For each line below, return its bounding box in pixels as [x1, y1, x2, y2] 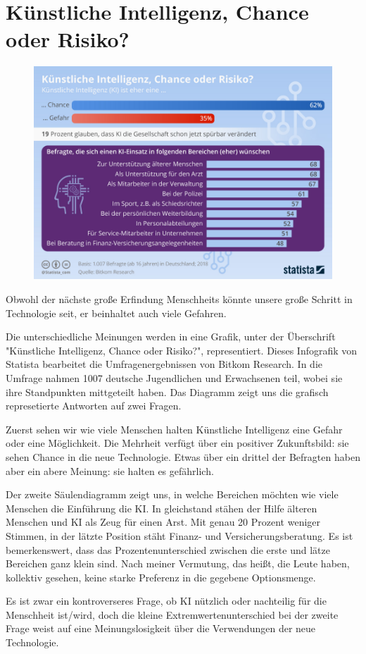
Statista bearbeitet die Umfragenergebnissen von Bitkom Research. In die [6, 357, 323, 371]
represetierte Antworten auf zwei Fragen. [6, 398, 182, 413]
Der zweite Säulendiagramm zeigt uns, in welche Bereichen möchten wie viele [6, 487, 339, 502]
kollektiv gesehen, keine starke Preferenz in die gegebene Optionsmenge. [6, 569, 316, 584]
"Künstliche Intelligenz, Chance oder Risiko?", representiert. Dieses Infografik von [6, 343, 358, 357]
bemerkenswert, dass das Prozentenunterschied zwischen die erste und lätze [6, 542, 330, 557]
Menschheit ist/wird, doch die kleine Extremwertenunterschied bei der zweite [6, 607, 339, 622]
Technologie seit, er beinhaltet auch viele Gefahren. [6, 305, 227, 320]
